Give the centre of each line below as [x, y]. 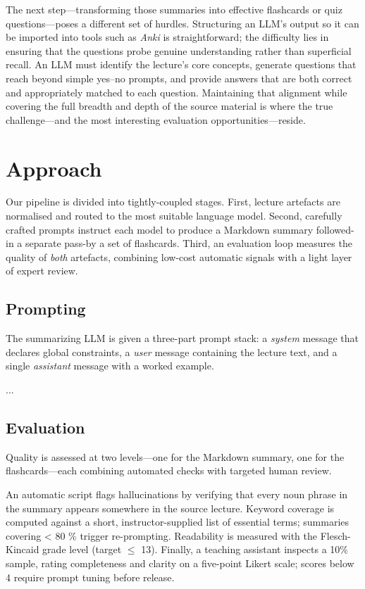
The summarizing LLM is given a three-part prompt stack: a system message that [182, 338]
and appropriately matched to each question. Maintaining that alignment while [177, 92]
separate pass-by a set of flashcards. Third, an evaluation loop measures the [188, 243]
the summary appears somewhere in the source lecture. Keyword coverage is [170, 508]
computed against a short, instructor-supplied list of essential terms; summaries [178, 522]
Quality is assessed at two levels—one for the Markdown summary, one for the [175, 456]
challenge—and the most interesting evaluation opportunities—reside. [156, 119]
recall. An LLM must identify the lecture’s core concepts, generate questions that [181, 64]
